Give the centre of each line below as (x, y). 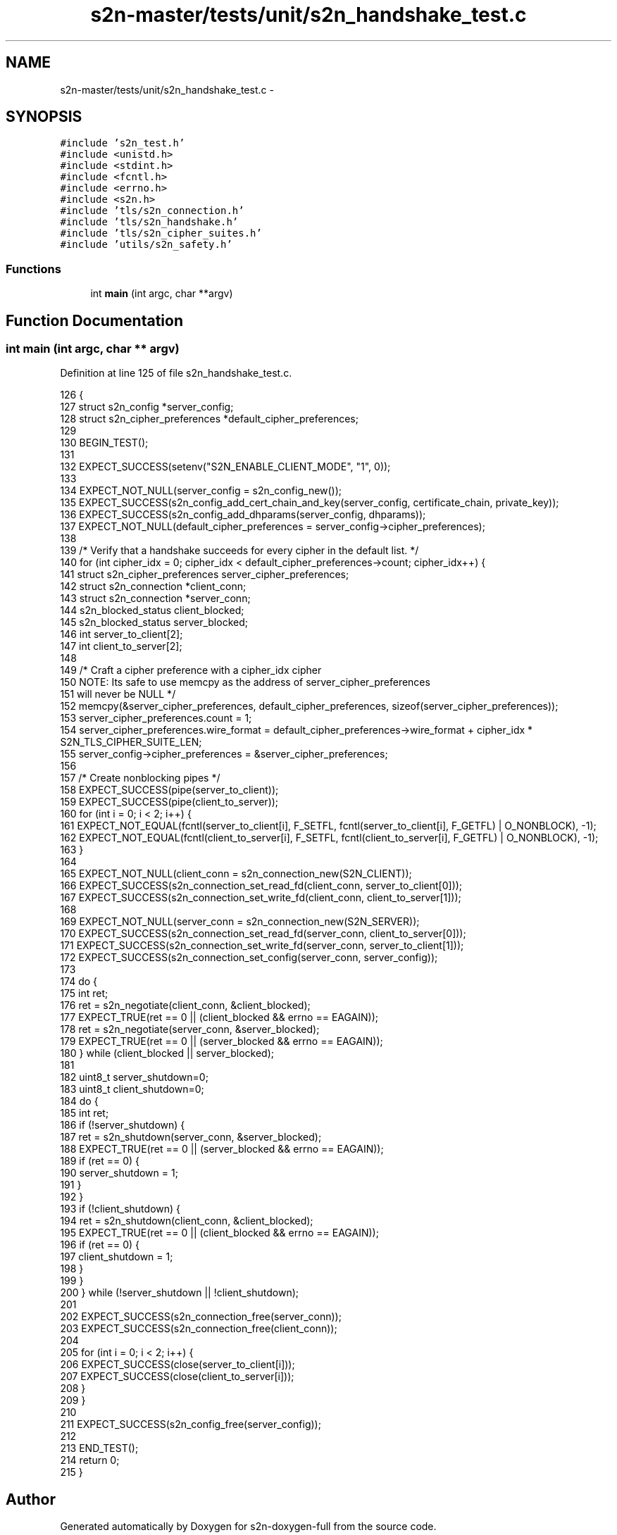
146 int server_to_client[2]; (121, 634)
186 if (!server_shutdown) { (123, 1125)
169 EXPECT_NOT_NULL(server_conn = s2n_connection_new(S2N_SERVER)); (240, 922)
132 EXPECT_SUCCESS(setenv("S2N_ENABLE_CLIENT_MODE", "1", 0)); (225, 467)
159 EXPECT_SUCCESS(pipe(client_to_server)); (169, 802)
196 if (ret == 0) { (100, 1245)
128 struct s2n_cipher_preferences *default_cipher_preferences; (209, 419)
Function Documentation (94, 320)
